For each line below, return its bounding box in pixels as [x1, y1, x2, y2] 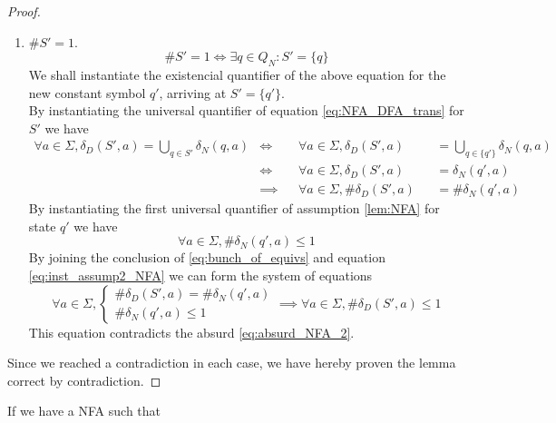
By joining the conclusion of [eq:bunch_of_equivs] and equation [28, 248, 386, 267]
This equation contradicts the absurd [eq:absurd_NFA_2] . [28, 322, 355, 341]
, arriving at [159, 83, 227, 102]
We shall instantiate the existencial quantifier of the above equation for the [28, 64, 446, 84]
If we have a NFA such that [7, 401, 161, 420]
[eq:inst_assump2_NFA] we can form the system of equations [28, 266, 373, 285]
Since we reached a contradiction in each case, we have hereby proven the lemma [7, 353, 456, 372]
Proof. [7, 2, 41, 20]
